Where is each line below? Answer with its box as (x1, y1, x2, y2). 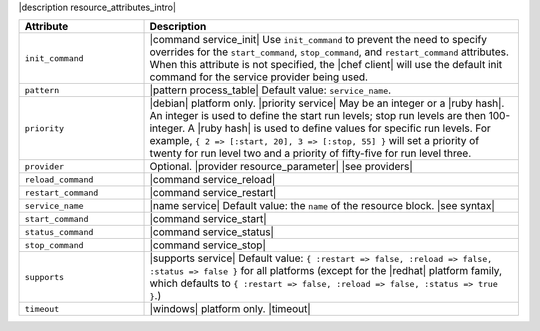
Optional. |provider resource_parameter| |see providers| (149, 160, 414, 174)
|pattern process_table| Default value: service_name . (149, 83, 392, 97)
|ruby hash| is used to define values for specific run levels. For (197, 121, 492, 135)
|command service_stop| (149, 238, 267, 252)
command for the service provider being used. (149, 70, 369, 84)
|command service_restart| (149, 186, 277, 200)
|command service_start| (149, 212, 267, 226)
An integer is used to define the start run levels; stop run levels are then (149, 109, 487, 123)
